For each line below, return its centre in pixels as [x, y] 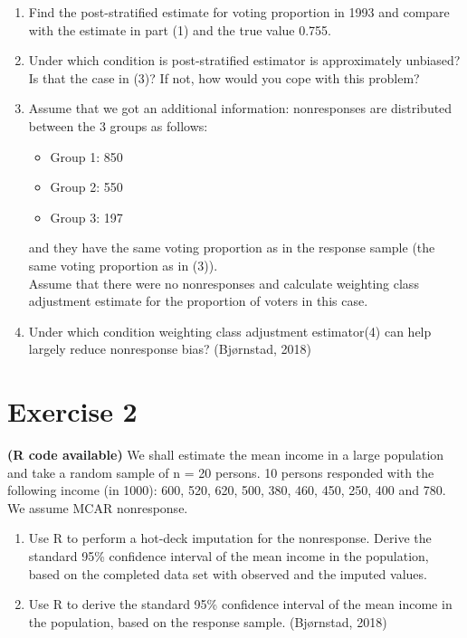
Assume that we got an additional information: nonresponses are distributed [240, 108]
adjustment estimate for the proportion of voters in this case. [198, 301]
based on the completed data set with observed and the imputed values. [228, 573]
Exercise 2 [72, 411]
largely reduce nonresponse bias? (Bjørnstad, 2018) [170, 349]
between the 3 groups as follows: [118, 125]
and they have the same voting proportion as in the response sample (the [232, 248]
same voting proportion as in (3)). [123, 265]
